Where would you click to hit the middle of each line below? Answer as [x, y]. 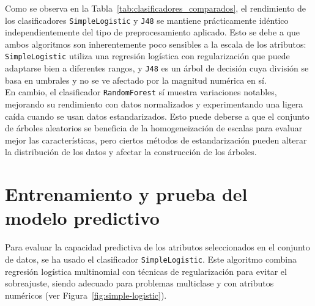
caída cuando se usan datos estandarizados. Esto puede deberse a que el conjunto [157, 116]
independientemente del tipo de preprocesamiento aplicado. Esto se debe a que [152, 32]
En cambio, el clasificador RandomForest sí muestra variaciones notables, [141, 92]
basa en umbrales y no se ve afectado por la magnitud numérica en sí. [136, 80]
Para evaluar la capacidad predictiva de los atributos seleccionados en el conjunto [157, 247]
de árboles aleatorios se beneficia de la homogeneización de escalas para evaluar [154, 128]
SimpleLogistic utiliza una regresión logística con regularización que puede [147, 56]
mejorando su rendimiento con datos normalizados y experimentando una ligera [154, 104]
